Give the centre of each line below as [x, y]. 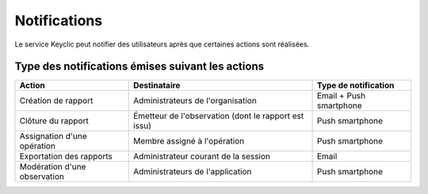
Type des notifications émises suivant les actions [139, 67]
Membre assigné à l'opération [189, 141]
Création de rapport [56, 101]
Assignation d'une [53, 136]
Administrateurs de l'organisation [195, 101]
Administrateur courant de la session [202, 156]
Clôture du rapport [54, 121]
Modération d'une [53, 167]
